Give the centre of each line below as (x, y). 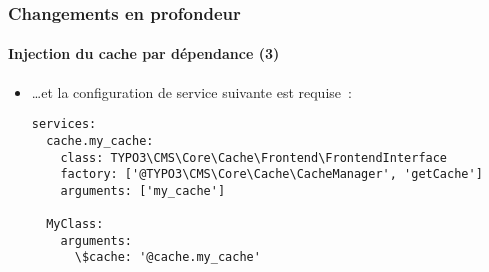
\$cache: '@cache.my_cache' (167, 257)
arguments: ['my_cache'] (143, 190)
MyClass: (75, 224)
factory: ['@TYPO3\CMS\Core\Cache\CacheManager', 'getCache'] (271, 174)
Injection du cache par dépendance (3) (144, 53)
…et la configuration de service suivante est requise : (191, 91)
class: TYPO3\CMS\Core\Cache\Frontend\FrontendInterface (254, 157)
